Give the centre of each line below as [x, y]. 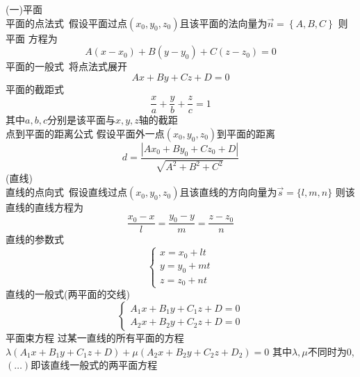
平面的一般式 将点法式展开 [66, 66]
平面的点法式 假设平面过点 [66, 23]
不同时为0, [331, 351]
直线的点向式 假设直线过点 [66, 192]
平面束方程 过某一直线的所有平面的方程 [95, 337]
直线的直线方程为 [44, 207]
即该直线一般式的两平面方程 [94, 365]
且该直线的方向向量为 [228, 192]
